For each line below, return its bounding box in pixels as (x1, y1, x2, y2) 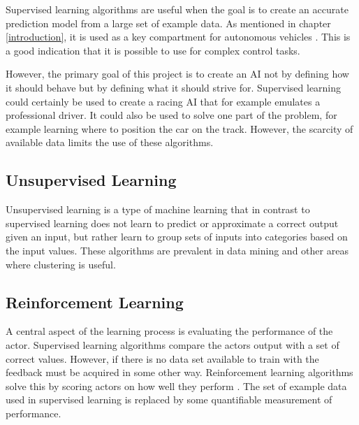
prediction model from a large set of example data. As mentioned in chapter (6, 15, 331, 30)
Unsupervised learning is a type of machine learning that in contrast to (6, 202, 310, 217)
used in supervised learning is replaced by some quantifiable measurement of (6, 392, 332, 407)
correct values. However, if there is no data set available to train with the (6, 351, 319, 366)
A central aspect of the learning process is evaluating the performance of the (6, 324, 333, 338)
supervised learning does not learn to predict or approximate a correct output (6, 215, 339, 230)
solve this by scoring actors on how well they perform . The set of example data (6, 378, 347, 393)
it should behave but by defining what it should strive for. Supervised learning (6, 80, 342, 94)
